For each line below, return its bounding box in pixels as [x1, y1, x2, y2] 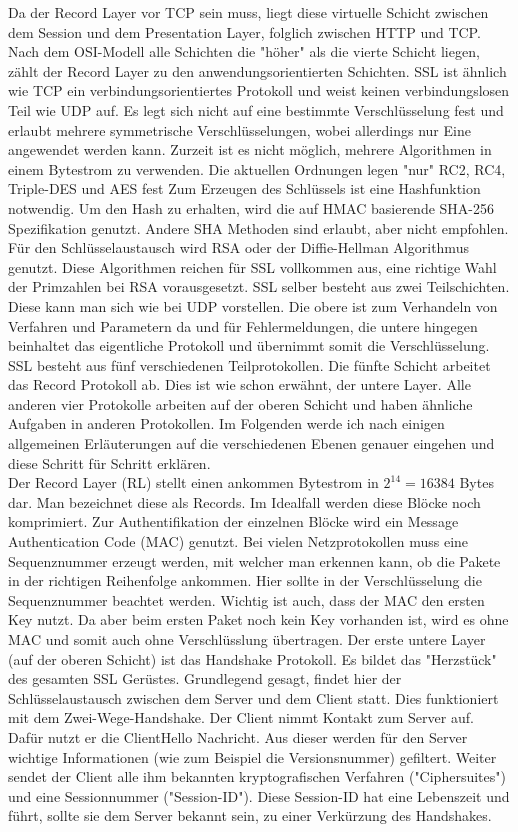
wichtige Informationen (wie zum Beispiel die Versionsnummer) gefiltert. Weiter [8, 746, 497, 767]
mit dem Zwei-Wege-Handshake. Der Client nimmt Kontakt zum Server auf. [8, 707, 474, 728]
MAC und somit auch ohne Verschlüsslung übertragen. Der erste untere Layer [8, 629, 486, 649]
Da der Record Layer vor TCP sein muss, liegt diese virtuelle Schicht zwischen [8, 2, 489, 22]
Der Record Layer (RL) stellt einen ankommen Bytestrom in [8, 472, 379, 493]
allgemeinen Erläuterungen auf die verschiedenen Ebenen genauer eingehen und [8, 433, 495, 454]
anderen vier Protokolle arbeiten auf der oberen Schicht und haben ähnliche [8, 393, 473, 414]
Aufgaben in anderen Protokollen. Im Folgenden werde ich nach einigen [8, 413, 445, 434]
